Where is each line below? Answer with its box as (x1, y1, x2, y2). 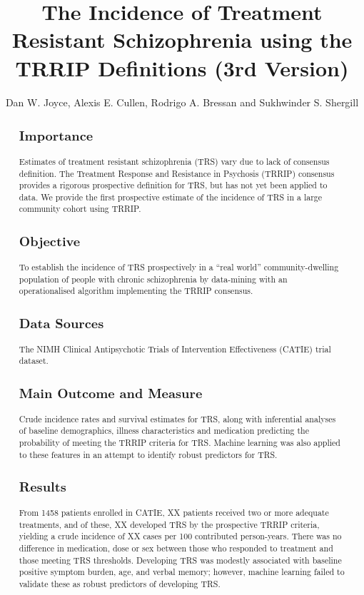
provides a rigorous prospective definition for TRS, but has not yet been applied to (19, 179, 328, 191)
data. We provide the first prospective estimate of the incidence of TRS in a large (19, 190, 323, 203)
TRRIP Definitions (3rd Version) (15, 53, 349, 82)
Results (19, 477, 66, 496)
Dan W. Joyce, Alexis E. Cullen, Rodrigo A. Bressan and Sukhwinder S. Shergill (5, 94, 359, 109)
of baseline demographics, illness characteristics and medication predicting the (19, 424, 309, 437)
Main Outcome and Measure (19, 383, 203, 402)
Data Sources (19, 313, 104, 332)
